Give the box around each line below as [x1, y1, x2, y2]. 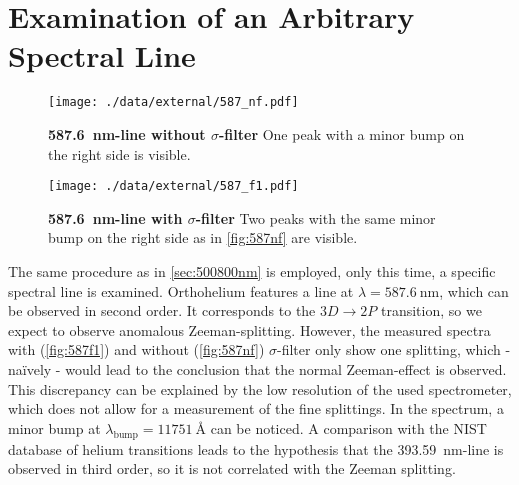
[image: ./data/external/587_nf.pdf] [48, 95, 299, 110]
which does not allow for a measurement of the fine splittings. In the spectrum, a [8, 398, 504, 419]
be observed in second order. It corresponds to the [8, 300, 316, 321]
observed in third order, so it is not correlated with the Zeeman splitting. [8, 458, 456, 479]
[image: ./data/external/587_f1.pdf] [48, 179, 299, 194]
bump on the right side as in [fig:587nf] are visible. [48, 227, 358, 248]
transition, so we [380, 300, 482, 321]
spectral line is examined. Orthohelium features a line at [8, 280, 354, 301]
